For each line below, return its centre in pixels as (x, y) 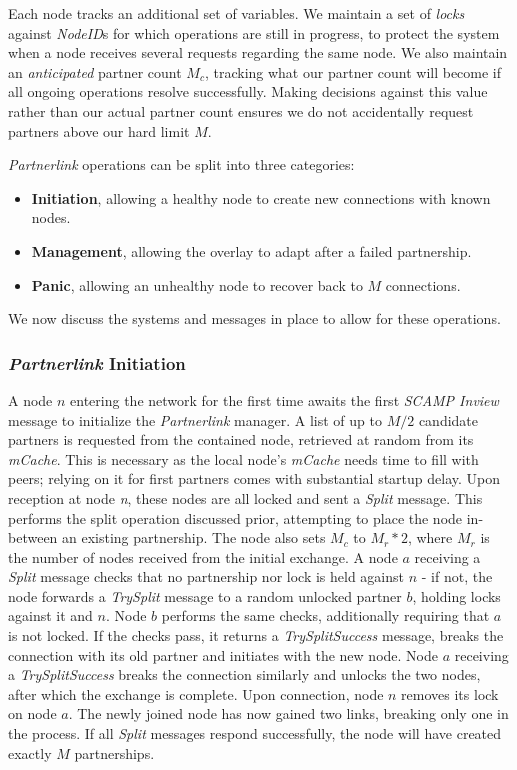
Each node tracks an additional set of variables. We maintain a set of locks (236, 13)
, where (430, 537)
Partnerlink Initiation (97, 362)
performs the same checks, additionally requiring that (325, 615)
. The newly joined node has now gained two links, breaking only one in (288, 713)
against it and (50, 615)
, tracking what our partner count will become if (353, 71)
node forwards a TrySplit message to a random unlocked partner (205, 595)
